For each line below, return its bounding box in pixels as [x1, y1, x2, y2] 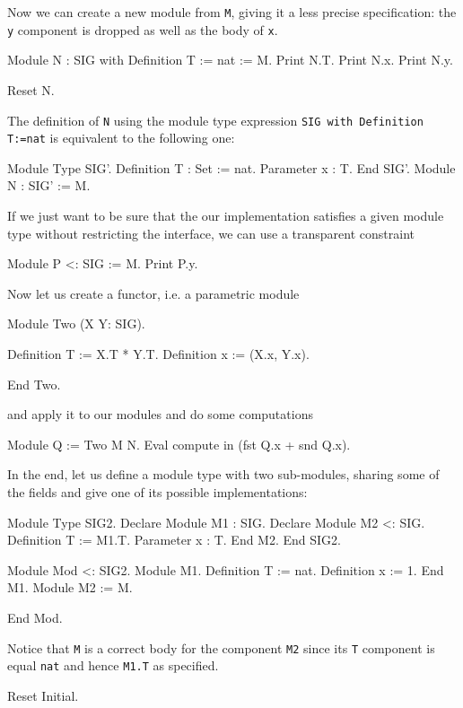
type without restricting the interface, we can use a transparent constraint [7, 223, 415, 242]
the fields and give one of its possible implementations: [7, 482, 308, 501]
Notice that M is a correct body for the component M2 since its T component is [7, 638, 435, 657]
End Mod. [7, 607, 63, 626]
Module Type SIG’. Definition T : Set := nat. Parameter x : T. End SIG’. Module [7, 158, 456, 177]
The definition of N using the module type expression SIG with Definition [7, 110, 424, 129]
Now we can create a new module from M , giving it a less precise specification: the [7, 3, 457, 21]
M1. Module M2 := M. [7, 578, 133, 597]
